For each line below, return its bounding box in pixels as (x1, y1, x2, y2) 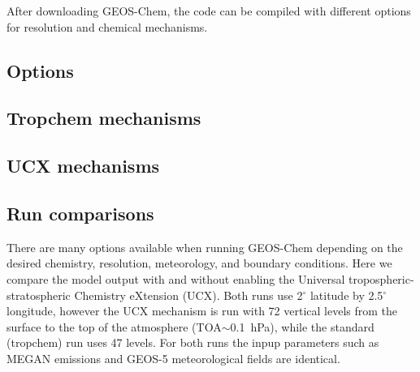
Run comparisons (6, 200, 154, 225)
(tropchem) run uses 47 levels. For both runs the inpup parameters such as (6, 334, 379, 351)
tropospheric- (348, 270, 414, 287)
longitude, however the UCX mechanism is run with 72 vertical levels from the (6, 302, 398, 319)
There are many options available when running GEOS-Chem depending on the (6, 238, 403, 255)
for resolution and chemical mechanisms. (6, 18, 208, 35)
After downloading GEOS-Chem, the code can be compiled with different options (6, 2, 411, 19)
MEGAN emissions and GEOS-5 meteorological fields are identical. (6, 349, 340, 366)
